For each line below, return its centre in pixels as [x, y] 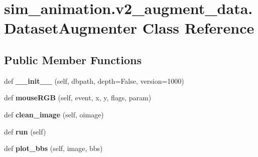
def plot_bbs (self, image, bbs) [53, 148]
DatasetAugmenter [71, 28]
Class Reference [198, 28]
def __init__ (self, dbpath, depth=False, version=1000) [94, 81]
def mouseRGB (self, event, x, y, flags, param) [78, 98]
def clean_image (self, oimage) [54, 114]
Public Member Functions [73, 59]
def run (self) [25, 131]
